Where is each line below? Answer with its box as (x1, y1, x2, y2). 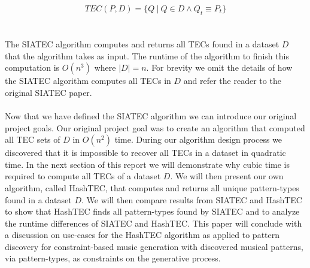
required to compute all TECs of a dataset (5, 170, 161, 182)
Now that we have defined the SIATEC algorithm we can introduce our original (5, 109, 297, 122)
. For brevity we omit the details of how (146, 61, 293, 74)
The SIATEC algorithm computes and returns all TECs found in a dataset (5, 37, 279, 50)
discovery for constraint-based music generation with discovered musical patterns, (5, 240, 303, 252)
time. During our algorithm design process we (114, 133, 282, 146)
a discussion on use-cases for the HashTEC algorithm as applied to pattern (5, 228, 280, 241)
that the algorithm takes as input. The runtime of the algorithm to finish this (5, 49, 289, 62)
